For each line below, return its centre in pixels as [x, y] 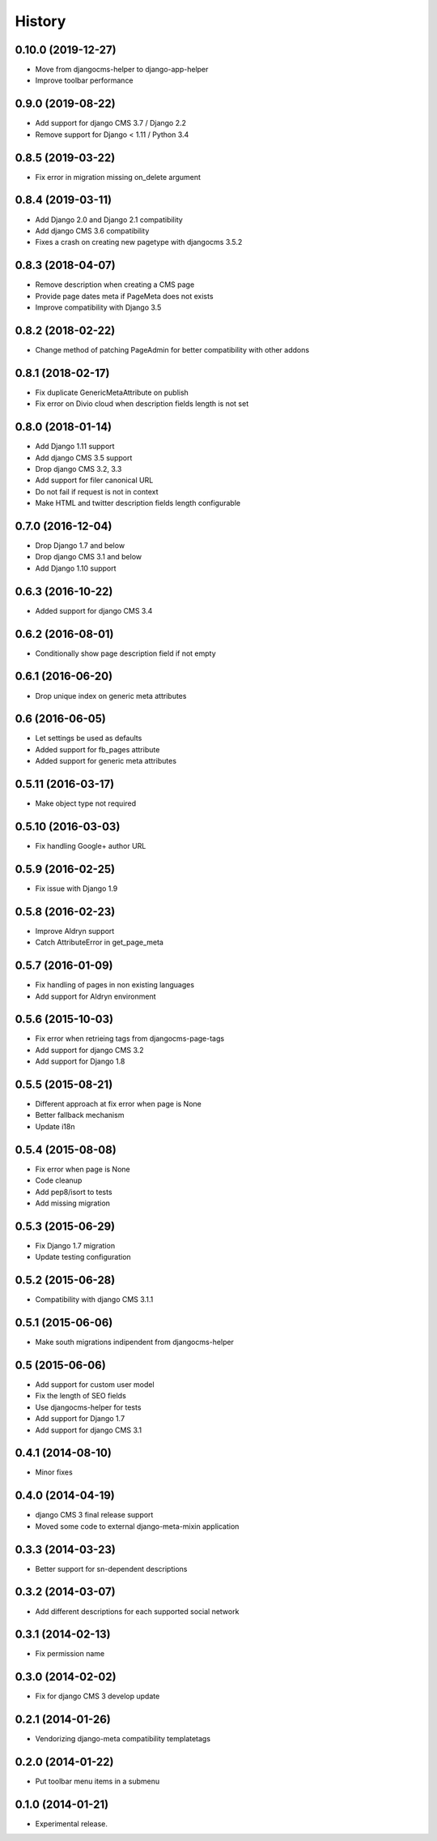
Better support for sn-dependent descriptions [111, 1569]
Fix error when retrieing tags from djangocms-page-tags [130, 1038]
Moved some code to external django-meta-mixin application [137, 1526]
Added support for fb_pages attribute [98, 749]
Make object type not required [86, 803]
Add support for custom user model [95, 1384]
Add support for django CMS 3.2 [90, 1050]
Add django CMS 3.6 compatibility [92, 230]
